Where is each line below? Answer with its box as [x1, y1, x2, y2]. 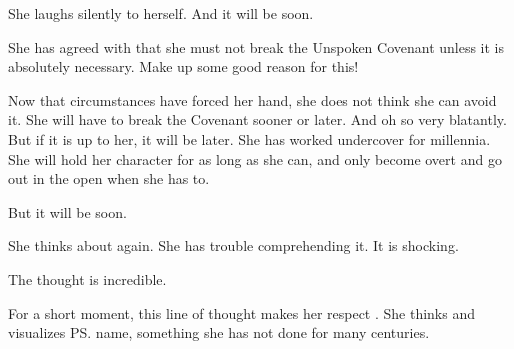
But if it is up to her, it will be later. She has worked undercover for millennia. [8, 128, 491, 149]
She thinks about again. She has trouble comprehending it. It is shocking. [8, 235, 459, 256]
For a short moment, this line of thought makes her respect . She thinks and [8, 302, 476, 323]
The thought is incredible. [8, 268, 167, 289]
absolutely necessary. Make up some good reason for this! [8, 56, 359, 77]
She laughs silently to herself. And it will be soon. [8, 3, 314, 23]
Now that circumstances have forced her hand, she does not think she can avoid [8, 89, 497, 110]
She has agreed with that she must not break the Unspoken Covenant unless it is [8, 36, 505, 57]
